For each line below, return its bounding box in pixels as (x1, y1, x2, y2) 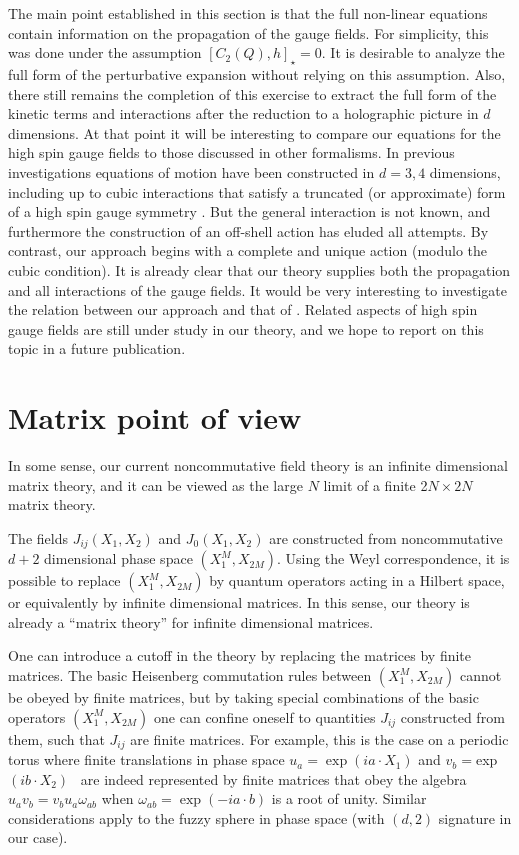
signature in (438, 807, 512, 828)
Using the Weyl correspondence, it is (285, 548, 510, 569)
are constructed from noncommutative (269, 527, 503, 548)
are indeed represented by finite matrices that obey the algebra (80, 768, 467, 789)
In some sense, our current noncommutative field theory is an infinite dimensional (8, 455, 508, 476)
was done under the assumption (8, 42, 202, 63)
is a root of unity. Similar (271, 788, 427, 809)
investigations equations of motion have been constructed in (8, 161, 375, 182)
